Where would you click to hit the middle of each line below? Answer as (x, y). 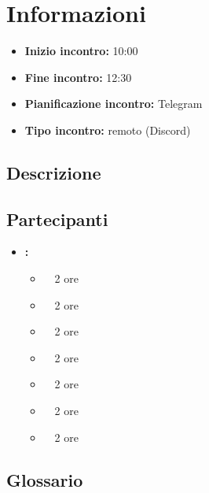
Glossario (45, 479)
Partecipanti (57, 219)
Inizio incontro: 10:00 (81, 51)
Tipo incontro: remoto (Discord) (108, 130)
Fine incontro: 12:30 (78, 77)
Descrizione (54, 172)
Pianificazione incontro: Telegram (114, 104)
